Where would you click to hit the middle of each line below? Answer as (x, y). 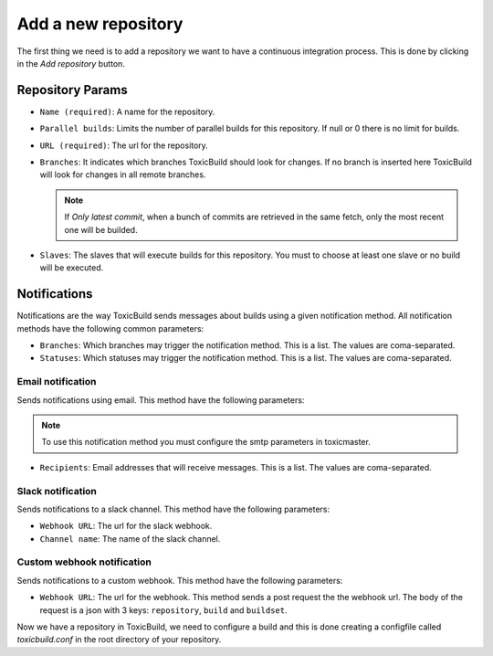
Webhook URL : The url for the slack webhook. (126, 526)
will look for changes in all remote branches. (123, 175)
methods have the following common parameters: (110, 328)
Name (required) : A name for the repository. (127, 111)
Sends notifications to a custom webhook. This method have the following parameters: (180, 580)
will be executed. (72, 268)
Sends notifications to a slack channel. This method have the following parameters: (173, 509)
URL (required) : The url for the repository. (124, 145)
